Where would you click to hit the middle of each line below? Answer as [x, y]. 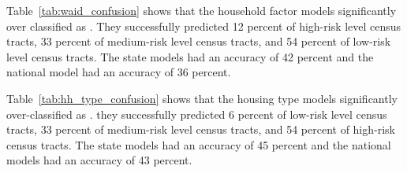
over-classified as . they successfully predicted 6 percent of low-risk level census [197, 114]
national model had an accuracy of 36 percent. [119, 72]
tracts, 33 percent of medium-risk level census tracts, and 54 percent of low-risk [199, 41]
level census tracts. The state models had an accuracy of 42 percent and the [190, 56]
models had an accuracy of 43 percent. [99, 160]
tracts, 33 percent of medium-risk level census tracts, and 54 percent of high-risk [201, 129]
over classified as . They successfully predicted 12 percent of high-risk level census [204, 26]
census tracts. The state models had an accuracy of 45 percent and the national [199, 144]
